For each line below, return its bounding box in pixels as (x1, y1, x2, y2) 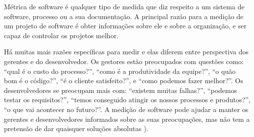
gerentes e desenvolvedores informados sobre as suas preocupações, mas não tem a (4, 114, 250, 124)
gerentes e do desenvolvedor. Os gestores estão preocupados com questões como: (4, 56, 244, 66)
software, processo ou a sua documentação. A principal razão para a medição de (4, 11, 244, 21)
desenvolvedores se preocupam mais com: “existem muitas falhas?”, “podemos (4, 85, 237, 95)
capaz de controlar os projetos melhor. (4, 30, 119, 40)
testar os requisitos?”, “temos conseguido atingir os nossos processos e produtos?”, (4, 94, 251, 105)
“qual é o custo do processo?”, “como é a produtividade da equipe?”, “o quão (4, 66, 236, 76)
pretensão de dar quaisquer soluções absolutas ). (4, 123, 148, 134)
